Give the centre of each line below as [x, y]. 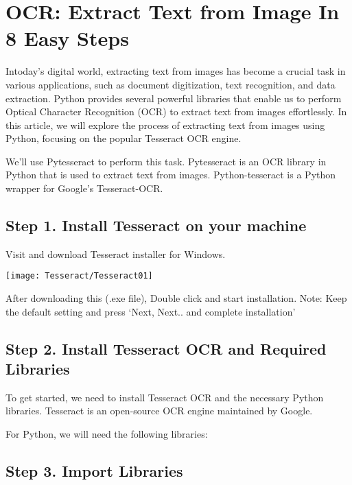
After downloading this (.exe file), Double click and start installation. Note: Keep [176, 298]
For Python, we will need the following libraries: [107, 434]
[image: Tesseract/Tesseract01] [79, 276]
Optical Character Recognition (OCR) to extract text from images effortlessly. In [176, 111]
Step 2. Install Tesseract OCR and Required [166, 348]
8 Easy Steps [67, 38]
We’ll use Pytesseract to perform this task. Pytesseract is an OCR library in [166, 161]
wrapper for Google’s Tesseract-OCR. [84, 188]
